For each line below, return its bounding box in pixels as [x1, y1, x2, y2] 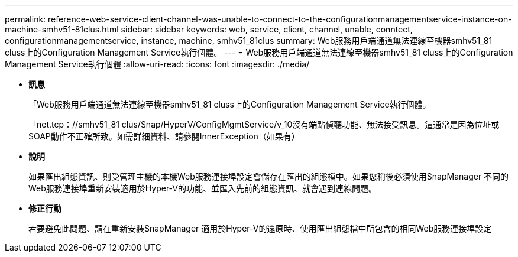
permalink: [5, 14, 46, 24]
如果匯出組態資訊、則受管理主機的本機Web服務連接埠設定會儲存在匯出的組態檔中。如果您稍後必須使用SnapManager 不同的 [28, 171, 509, 181]
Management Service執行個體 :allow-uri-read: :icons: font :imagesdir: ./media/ [5, 59, 310, 69]
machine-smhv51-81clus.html [5, 24, 119, 34]
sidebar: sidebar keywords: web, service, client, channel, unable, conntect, [121, 24, 413, 34]
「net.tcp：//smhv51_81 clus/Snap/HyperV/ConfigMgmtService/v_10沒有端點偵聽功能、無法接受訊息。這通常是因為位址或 [28, 119, 500, 129]
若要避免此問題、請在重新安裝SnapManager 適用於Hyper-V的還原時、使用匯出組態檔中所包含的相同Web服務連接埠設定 [28, 223, 492, 233]
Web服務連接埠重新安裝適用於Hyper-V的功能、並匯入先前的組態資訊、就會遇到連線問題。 [28, 183, 377, 193]
